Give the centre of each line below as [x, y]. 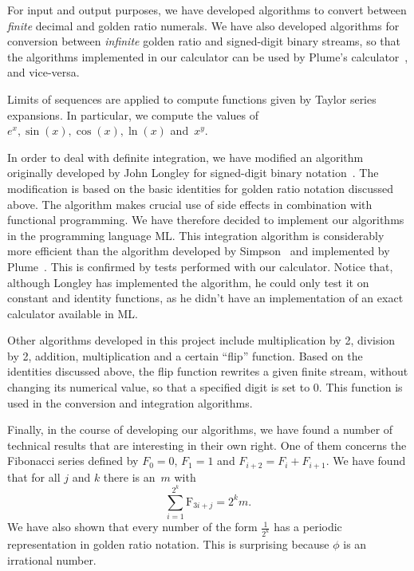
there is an [129, 476]
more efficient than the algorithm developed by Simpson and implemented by [199, 251]
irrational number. [52, 559]
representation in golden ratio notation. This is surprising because [168, 544]
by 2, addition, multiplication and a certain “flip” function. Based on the [185, 355]
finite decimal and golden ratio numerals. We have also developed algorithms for [203, 25]
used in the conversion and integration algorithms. [130, 402]
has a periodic [308, 527]
